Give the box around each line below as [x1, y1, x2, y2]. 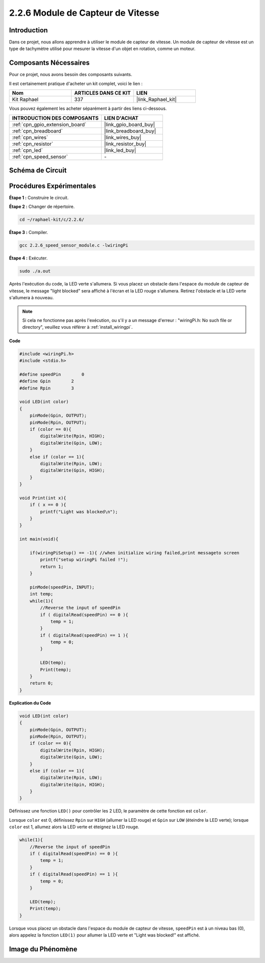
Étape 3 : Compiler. [9, 230, 49, 235]
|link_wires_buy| [104, 134, 142, 141]
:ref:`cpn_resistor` [12, 140, 53, 147]
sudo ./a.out [19, 268, 51, 274]
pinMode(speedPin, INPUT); [29, 584, 95, 590]
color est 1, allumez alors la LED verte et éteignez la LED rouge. [9, 824, 139, 830]
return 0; [29, 680, 53, 686]
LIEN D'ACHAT [104, 114, 138, 121]
